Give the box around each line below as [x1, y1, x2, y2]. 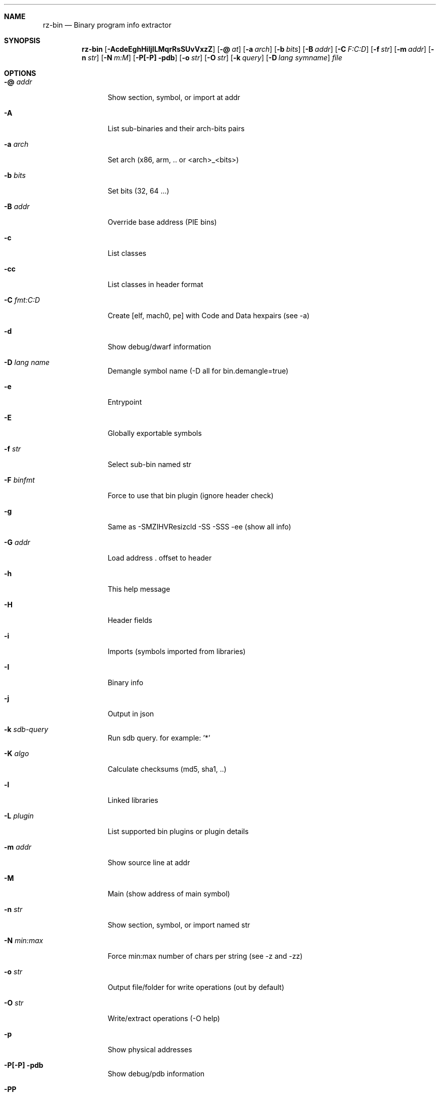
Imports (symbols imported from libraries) [107, 647, 246, 656]
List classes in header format [107, 280, 203, 289]
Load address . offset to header [107, 554, 212, 562]
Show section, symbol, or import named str [107, 921, 250, 929]
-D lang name [4, 358, 50, 367]
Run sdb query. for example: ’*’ [107, 734, 210, 742]
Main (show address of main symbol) [107, 889, 230, 898]
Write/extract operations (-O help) [107, 1014, 220, 1023]
